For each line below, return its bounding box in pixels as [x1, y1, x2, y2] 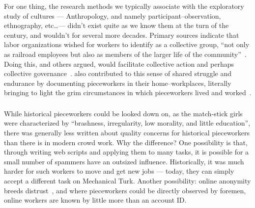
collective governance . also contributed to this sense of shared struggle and [4, 68, 231, 78]
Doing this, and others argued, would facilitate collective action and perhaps [4, 58, 234, 69]
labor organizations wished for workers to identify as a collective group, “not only [4, 39, 250, 50]
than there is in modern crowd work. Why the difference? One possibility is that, [4, 137, 248, 147]
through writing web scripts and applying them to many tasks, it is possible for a [4, 147, 249, 157]
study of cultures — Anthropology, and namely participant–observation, [4, 10, 221, 21]
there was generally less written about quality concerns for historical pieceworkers [4, 128, 250, 138]
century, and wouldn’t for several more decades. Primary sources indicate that [4, 29, 239, 40]
